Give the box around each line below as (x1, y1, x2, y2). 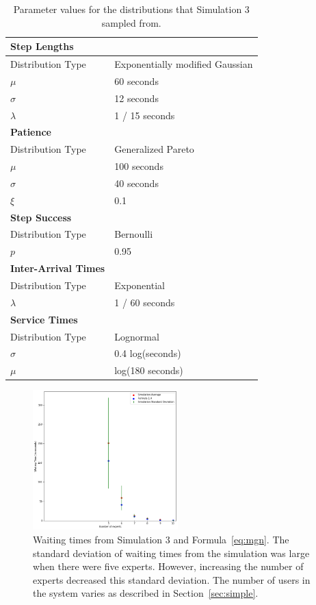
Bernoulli (114, 227, 153, 241)
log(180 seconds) (114, 363, 183, 378)
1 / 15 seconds (114, 108, 175, 122)
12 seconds (114, 90, 159, 105)
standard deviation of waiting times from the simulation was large (33, 545, 310, 560)
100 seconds (114, 159, 163, 173)
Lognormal (114, 329, 159, 343)
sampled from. (101, 15, 161, 29)
